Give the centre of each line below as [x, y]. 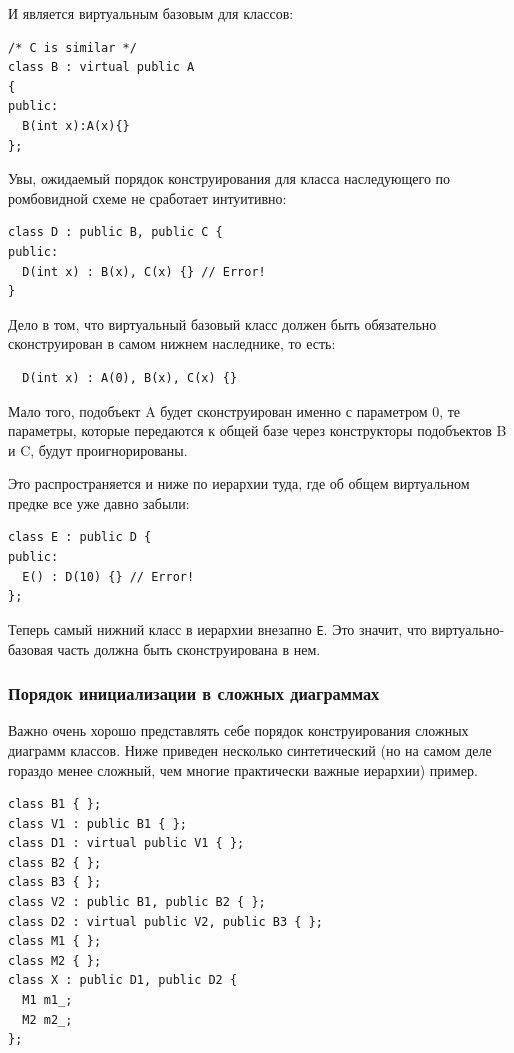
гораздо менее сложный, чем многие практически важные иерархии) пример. [243, 769]
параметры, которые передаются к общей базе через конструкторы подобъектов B [257, 430]
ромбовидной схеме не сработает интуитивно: [147, 197]
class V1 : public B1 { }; [97, 823]
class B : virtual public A [101, 67]
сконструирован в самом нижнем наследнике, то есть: [172, 343]
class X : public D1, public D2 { [123, 980]
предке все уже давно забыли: [99, 502]
